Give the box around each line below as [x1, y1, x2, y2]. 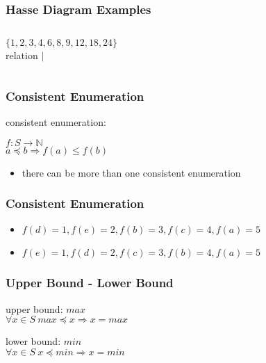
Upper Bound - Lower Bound [6, 274, 174, 291]
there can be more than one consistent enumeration [22, 165, 241, 179]
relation [6, 48, 38, 63]
